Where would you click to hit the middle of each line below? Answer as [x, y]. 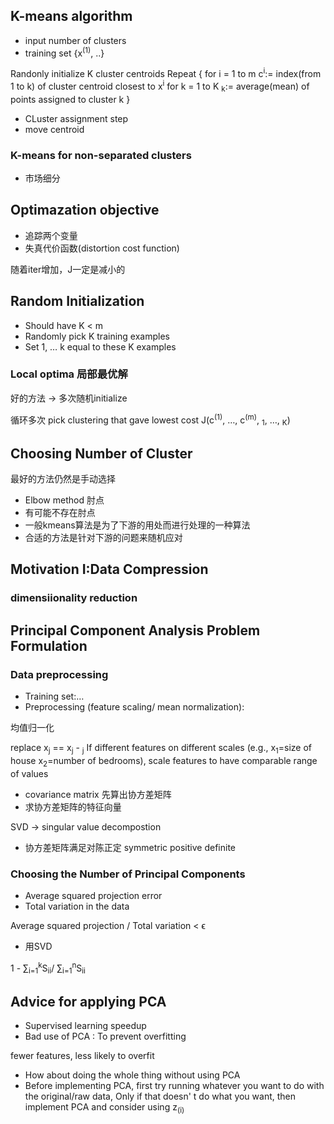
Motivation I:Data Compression [109, 569]
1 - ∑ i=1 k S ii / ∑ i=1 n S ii [48, 968]
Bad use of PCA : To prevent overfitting [105, 1036]
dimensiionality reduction [74, 598]
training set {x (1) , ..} [64, 52]
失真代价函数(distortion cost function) [102, 248]
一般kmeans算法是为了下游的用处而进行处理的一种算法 [137, 525]
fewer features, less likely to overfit [82, 1056]
